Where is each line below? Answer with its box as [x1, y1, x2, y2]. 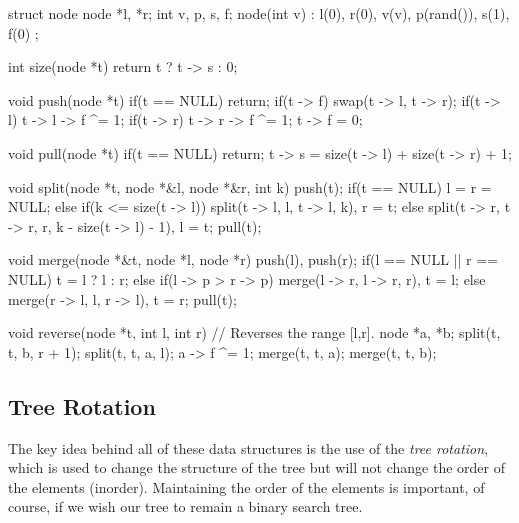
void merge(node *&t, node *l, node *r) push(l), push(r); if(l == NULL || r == [8, 249, 498, 270]
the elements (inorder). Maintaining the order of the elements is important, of [8, 476, 485, 497]
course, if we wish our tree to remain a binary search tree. [8, 496, 363, 517]
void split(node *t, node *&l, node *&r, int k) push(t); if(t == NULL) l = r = [8, 176, 492, 197]
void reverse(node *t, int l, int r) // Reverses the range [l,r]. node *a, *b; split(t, [8, 322, 501, 343]
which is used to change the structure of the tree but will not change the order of [8, 457, 506, 478]
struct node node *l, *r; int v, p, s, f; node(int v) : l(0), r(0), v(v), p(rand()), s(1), [8, 3, 510, 23]
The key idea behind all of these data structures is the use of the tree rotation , [8, 437, 489, 458]
